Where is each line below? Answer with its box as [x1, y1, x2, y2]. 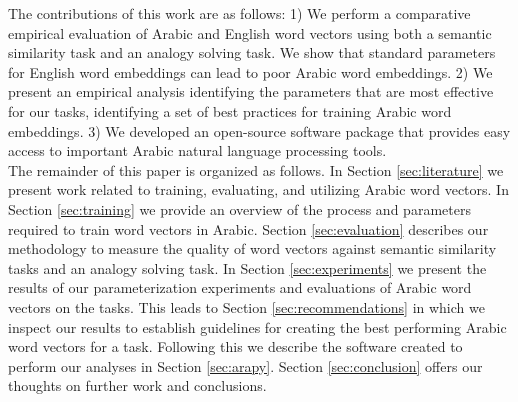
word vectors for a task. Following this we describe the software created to [8, 336, 463, 357]
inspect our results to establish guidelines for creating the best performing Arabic [8, 316, 507, 337]
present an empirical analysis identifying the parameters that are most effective [8, 81, 494, 102]
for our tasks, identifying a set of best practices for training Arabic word [8, 100, 452, 121]
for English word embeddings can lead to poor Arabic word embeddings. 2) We [8, 61, 493, 82]
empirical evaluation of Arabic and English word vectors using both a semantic [8, 22, 492, 43]
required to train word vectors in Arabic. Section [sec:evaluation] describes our [8, 218, 489, 239]
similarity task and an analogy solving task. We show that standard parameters [8, 42, 496, 63]
